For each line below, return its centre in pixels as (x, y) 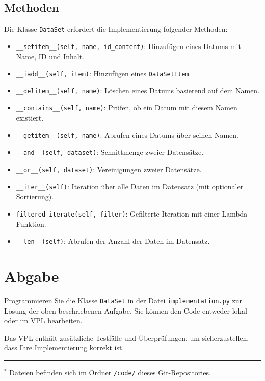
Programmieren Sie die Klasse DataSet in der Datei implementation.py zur (123, 300)
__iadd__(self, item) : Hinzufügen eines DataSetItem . (103, 73)
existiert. (30, 118)
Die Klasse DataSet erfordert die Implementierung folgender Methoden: (116, 29)
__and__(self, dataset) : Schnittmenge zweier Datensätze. (110, 152)
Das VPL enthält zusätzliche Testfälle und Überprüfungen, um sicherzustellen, (127, 337)
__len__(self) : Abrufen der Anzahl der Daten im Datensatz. (113, 241)
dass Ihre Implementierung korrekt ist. (64, 348)
